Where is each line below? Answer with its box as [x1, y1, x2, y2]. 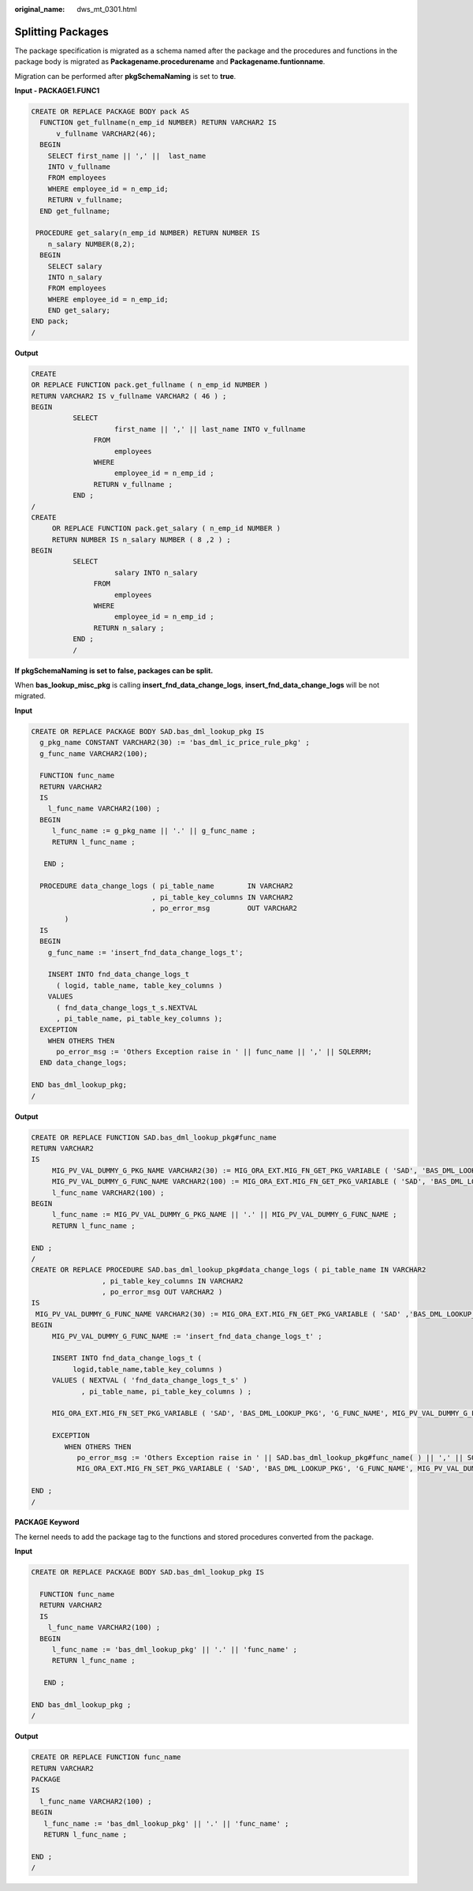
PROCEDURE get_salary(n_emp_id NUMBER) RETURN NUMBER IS [35, 229, 260, 238]
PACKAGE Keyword [14, 1518, 80, 1527]
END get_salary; [47, 306, 110, 315]
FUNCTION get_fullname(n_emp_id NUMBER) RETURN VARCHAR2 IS [39, 118, 277, 127]
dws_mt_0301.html [76, 5, 137, 13]
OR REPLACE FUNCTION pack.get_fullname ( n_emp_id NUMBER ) [31, 380, 269, 390]
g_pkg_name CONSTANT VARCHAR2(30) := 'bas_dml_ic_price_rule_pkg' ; [39, 738, 311, 747]
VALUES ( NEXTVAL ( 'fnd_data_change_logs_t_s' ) [51, 1376, 248, 1385]
